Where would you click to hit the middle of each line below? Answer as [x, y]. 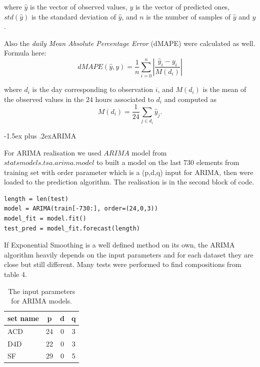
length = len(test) [36, 199]
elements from [218, 162]
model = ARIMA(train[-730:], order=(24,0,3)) [81, 209]
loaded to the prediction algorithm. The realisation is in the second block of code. [129, 182]
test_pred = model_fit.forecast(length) [72, 228]
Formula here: [25, 53]
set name [23, 318]
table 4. [15, 274]
